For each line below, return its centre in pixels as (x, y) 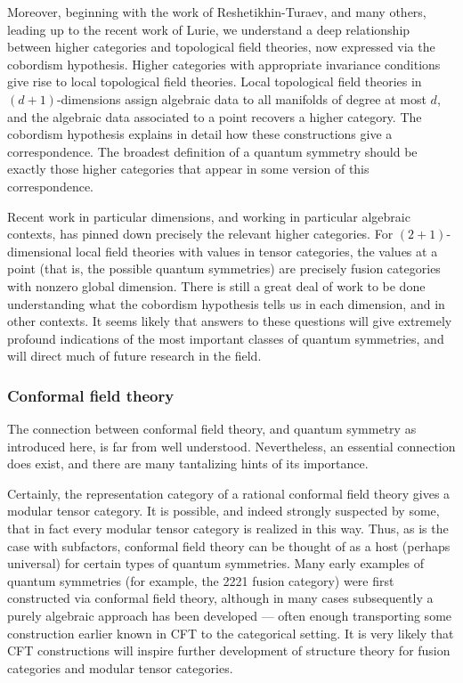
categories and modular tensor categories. (120, 667)
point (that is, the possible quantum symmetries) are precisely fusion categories (224, 268)
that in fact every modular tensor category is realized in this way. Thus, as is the (228, 529)
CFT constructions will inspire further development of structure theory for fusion (229, 650)
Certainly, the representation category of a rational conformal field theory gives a (229, 493)
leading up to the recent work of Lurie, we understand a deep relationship (209, 29)
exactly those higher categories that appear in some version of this (188, 169)
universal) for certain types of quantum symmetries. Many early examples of (216, 563)
